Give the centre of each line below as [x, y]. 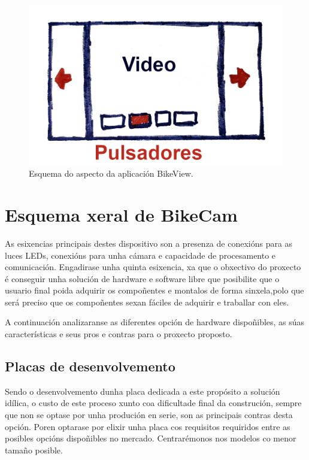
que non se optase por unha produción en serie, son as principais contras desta [149, 415]
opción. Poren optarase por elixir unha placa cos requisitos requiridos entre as [148, 426]
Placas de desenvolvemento [90, 366]
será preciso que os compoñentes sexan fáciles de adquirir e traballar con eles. [147, 302]
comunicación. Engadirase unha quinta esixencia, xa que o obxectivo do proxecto [153, 267]
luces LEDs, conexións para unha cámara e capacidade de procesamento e [140, 255]
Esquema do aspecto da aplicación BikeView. [111, 173]
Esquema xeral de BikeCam [121, 214]
